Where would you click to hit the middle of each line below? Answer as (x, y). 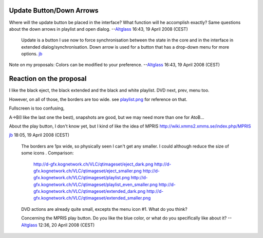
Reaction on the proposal (48, 79)
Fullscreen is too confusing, (37, 108)
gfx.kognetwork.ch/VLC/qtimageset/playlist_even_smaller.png (95, 184)
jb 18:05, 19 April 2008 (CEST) (39, 135)
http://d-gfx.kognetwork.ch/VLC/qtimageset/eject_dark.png (93, 164)
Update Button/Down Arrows (54, 10)
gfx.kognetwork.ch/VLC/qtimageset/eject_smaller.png (88, 171)
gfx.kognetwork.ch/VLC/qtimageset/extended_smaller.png (92, 198)
